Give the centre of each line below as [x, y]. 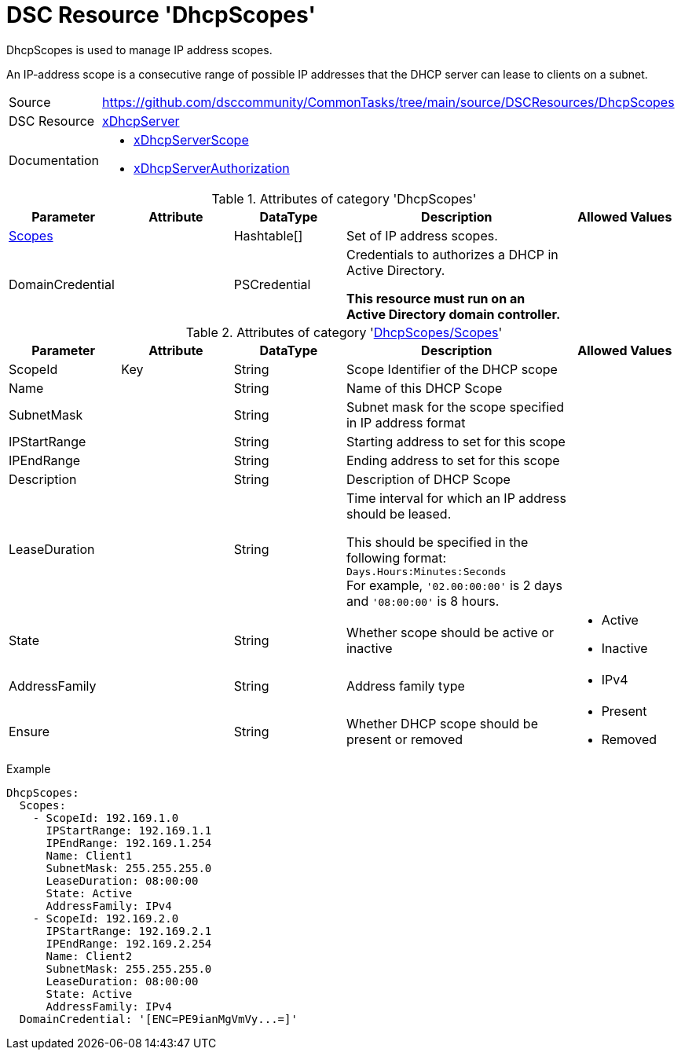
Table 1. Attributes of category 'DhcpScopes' [344, 198]
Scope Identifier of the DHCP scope [452, 369]
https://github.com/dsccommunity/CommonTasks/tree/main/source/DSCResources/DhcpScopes [388, 102]
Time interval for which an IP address [456, 498]
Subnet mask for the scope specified [455, 407]
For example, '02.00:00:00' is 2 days [454, 585]
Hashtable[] [268, 235]
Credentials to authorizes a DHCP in [452, 254]
